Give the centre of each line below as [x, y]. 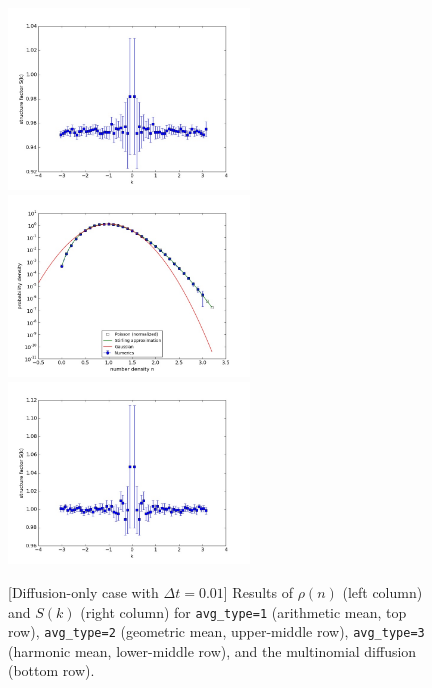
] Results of [258, 591]
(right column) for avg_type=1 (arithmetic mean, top [243, 611]
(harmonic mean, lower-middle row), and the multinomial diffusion [212, 650]
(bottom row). [51, 670]
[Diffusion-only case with [83, 591]
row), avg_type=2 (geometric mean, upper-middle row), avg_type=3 [216, 631]
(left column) [382, 591]
